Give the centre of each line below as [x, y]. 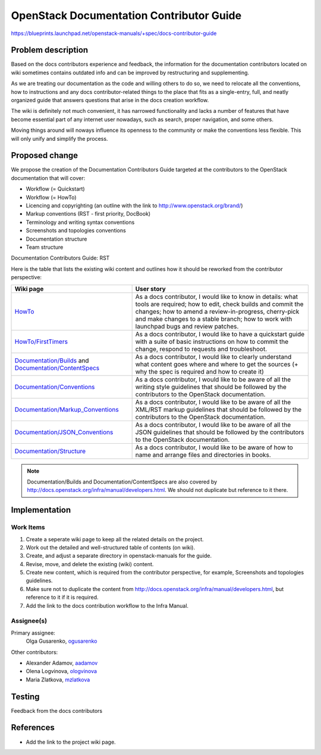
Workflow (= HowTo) [51, 197]
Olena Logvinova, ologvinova [62, 671]
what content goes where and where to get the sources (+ [217, 364]
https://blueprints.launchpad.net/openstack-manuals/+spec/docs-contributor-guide [114, 33]
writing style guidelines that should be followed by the [211, 387]
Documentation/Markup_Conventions [67, 409]
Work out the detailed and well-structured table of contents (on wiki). [111, 547]
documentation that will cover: [48, 178]
